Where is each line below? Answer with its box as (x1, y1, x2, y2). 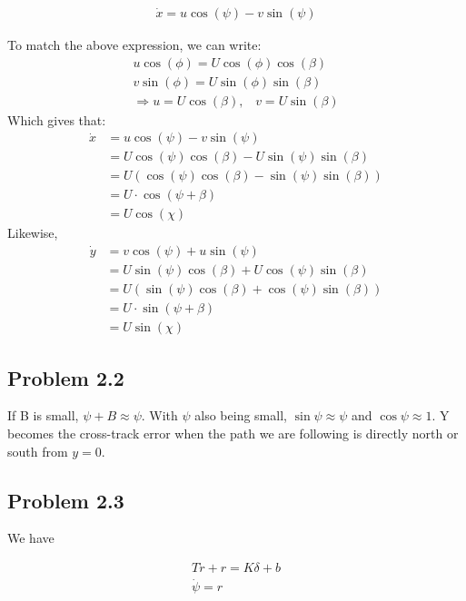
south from (7, 441, 68, 460)
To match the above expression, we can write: (7, 35, 262, 54)
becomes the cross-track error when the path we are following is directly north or (7, 424, 459, 443)
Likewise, (7, 223, 58, 242)
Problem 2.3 (7, 486, 124, 514)
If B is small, (7, 406, 79, 425)
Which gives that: (7, 110, 106, 129)
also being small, (194, 406, 287, 425)
